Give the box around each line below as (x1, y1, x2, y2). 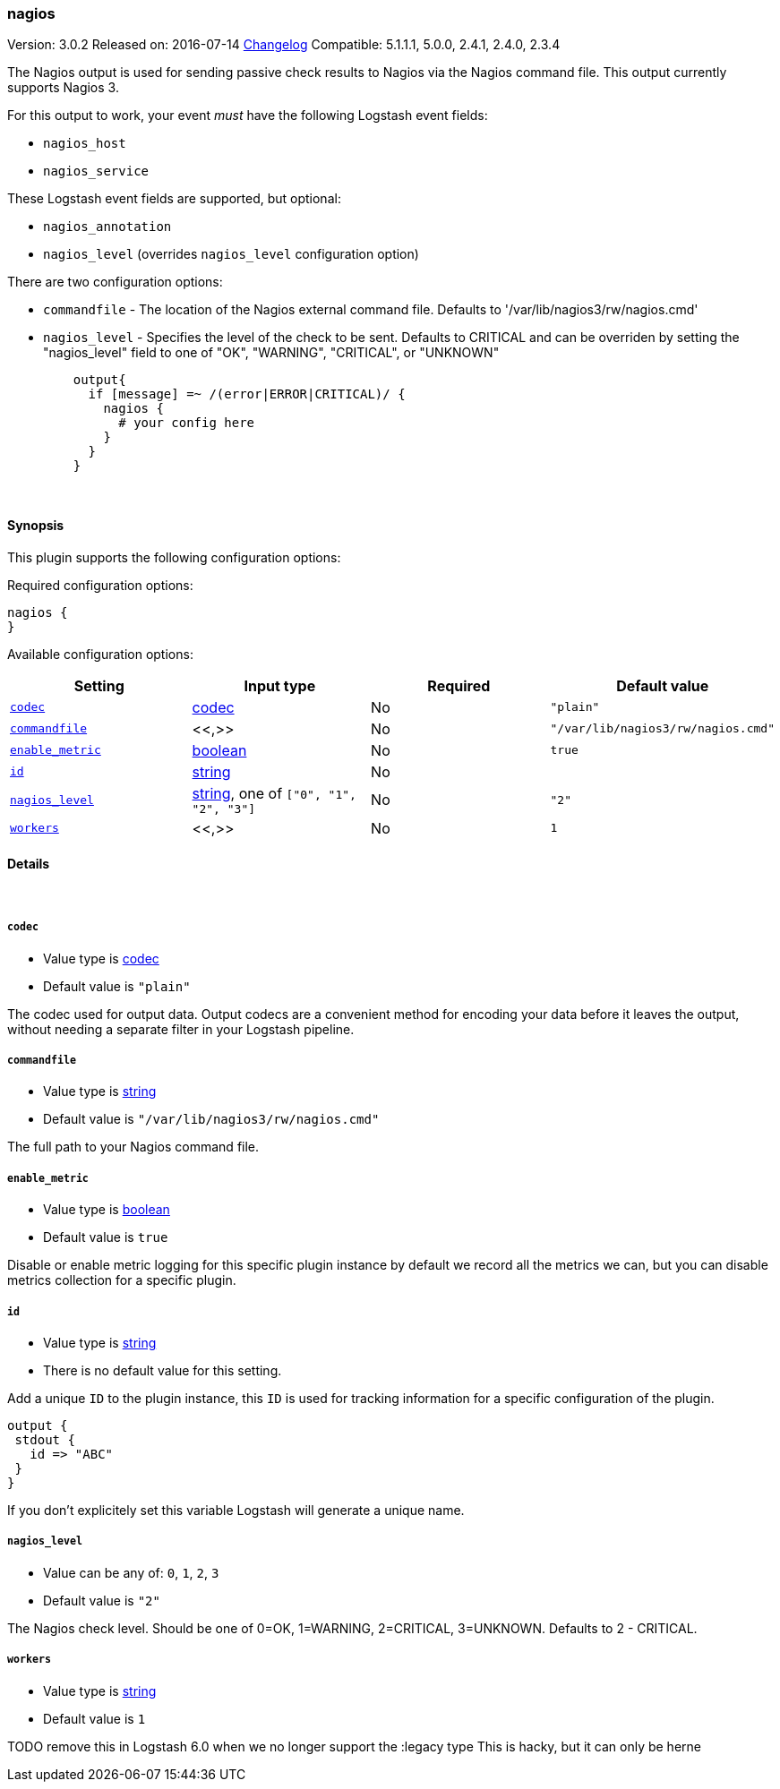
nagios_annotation (43, 219, 172, 235)
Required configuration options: (7, 577, 193, 593)
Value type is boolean (43, 1202, 170, 1218)
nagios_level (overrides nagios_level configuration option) (43, 246, 419, 262)
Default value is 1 (43, 1710, 146, 1726)
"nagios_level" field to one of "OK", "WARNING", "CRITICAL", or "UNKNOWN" (43, 345, 500, 361)
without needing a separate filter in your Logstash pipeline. (7, 1021, 355, 1037)
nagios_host (43, 136, 126, 151)
